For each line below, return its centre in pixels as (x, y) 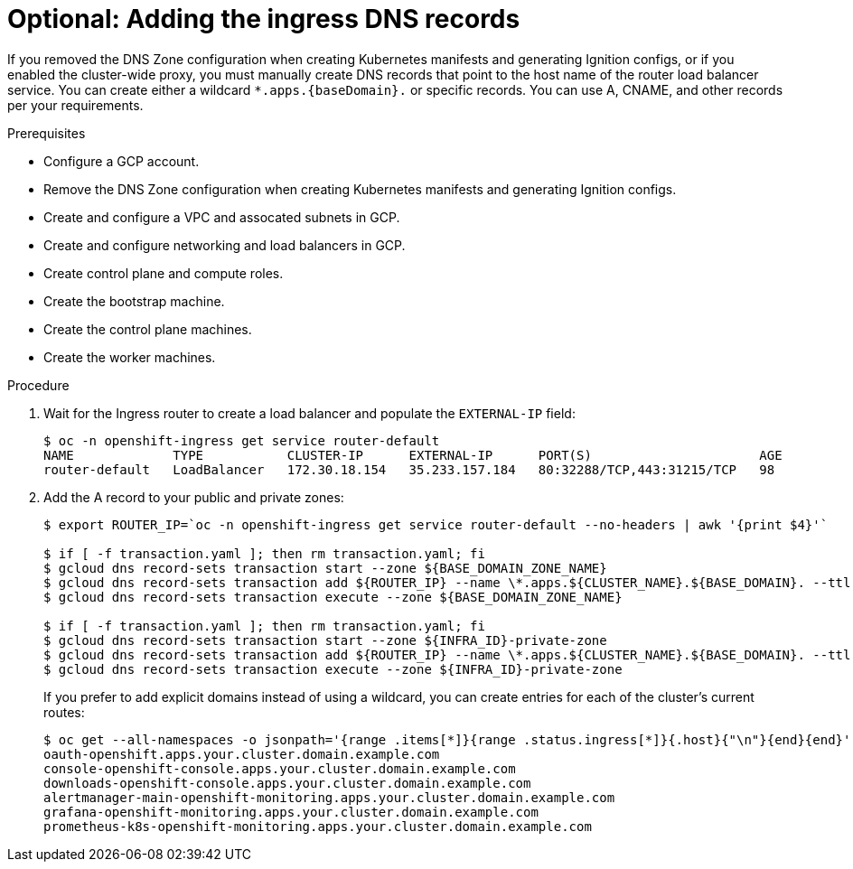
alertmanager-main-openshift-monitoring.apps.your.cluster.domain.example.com (329, 797)
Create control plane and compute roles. (164, 273)
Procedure (38, 385)
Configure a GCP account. (122, 161)
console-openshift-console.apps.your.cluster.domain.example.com (280, 768)
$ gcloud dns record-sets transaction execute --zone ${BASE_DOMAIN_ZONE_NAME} (333, 597)
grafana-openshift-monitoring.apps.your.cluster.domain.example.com (291, 812)
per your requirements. (75, 105)
